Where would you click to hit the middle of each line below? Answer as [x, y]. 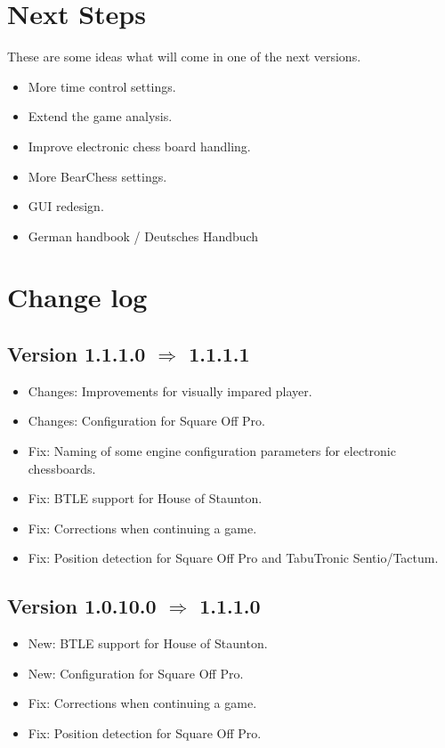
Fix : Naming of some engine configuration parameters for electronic [212, 451]
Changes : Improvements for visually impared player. [170, 390]
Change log [77, 297]
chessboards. [62, 468]
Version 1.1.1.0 [77, 354]
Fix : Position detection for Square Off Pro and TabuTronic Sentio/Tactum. [233, 558]
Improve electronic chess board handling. [139, 146]
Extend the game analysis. [100, 116]
